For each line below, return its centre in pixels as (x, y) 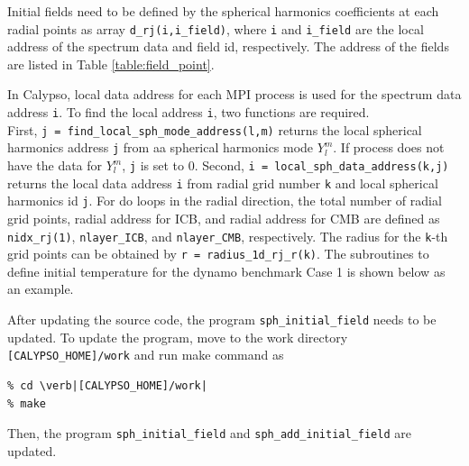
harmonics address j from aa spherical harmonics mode (161, 147)
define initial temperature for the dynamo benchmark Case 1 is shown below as (226, 271)
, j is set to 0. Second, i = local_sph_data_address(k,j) (285, 165)
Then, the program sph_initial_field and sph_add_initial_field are (209, 433)
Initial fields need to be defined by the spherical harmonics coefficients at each (223, 11)
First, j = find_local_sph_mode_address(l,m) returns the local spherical (215, 129)
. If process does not (389, 147)
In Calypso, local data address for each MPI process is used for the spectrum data (234, 94)
